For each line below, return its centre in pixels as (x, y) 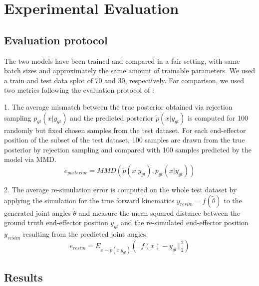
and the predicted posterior (112, 117)
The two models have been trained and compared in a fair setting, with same (122, 61)
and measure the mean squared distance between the (159, 213)
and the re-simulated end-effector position (184, 222)
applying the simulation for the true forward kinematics (89, 200)
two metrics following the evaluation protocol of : (79, 90)
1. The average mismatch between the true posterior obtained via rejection (118, 106)
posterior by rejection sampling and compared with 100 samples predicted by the (128, 149)
